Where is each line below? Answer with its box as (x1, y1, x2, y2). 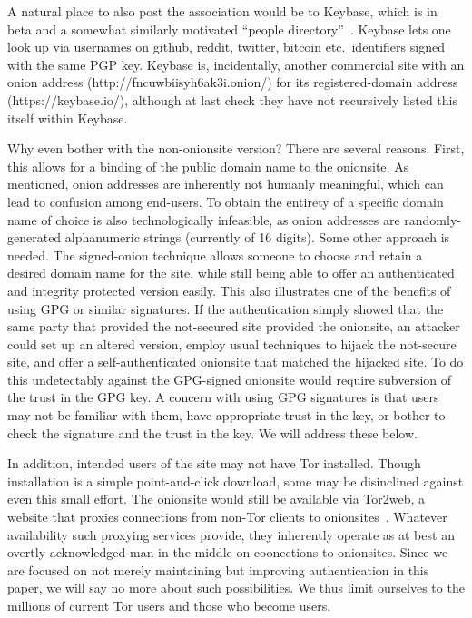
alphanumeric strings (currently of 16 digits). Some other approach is (64, 228, 450, 247)
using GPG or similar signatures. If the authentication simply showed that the (7, 299, 444, 318)
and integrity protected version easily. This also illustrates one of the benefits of (7, 280, 451, 299)
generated (7, 228, 62, 247)
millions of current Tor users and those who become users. (7, 596, 331, 614)
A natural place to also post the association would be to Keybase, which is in (7, 2, 438, 20)
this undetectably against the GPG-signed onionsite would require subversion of (7, 369, 452, 388)
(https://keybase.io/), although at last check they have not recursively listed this (7, 90, 457, 109)
